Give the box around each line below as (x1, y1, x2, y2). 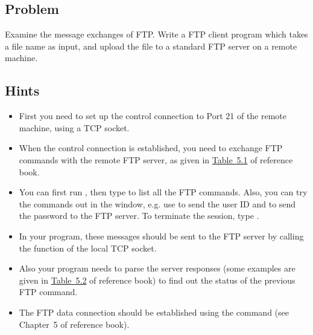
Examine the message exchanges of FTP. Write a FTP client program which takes (5, 28, 308, 41)
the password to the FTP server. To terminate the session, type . (19, 209, 259, 222)
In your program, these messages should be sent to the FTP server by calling (19, 229, 304, 242)
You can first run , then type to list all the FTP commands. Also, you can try (19, 186, 308, 198)
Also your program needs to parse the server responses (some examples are (19, 262, 296, 275)
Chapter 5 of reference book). (19, 317, 130, 330)
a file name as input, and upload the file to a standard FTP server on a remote (5, 39, 297, 52)
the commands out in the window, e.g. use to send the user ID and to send (19, 197, 296, 210)
